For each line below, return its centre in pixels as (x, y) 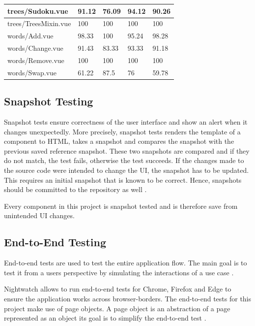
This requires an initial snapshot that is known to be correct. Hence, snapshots (123, 179)
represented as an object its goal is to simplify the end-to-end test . (105, 318)
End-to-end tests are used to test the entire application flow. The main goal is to (126, 263)
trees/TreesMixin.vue (39, 23)
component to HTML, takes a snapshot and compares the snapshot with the (119, 141)
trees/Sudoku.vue (38, 11)
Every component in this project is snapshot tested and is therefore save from (121, 206)
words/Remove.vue (36, 60)
